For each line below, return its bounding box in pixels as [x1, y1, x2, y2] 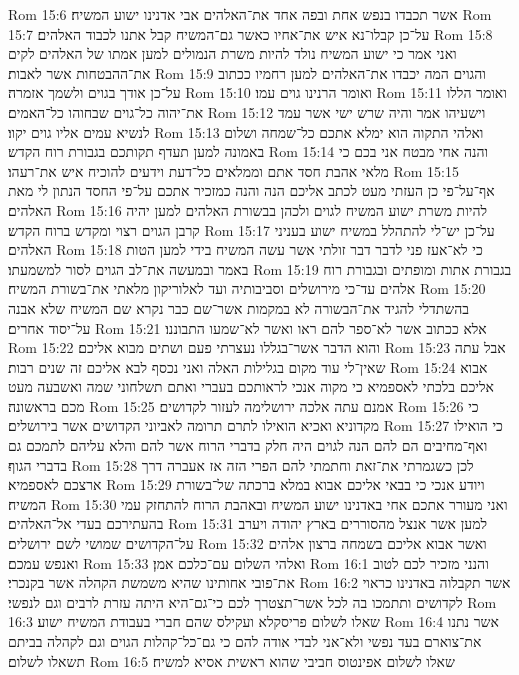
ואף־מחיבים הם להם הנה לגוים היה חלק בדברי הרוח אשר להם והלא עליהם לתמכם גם [8, 435, 488, 456]
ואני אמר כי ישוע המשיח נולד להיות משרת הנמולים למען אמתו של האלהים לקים [8, 43, 457, 64]
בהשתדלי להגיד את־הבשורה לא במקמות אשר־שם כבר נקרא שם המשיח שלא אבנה [8, 297, 470, 318]
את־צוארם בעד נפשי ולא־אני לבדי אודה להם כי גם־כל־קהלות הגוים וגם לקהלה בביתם [8, 631, 482, 651]
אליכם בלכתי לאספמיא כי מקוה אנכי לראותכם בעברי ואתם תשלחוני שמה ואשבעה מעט [8, 376, 494, 397]
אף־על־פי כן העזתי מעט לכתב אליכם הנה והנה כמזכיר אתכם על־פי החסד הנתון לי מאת [8, 180, 495, 201]
